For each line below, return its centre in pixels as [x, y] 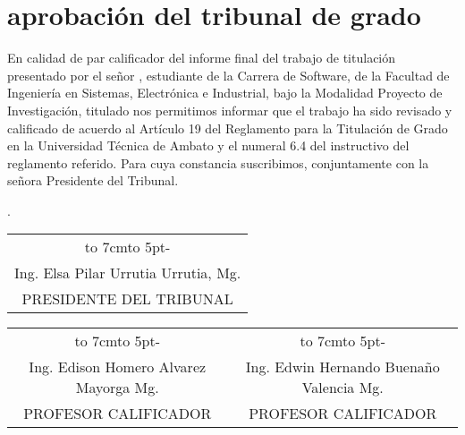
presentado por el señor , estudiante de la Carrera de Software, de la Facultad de [228, 75]
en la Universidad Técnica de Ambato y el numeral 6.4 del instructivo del [208, 145]
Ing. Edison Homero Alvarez [118, 367]
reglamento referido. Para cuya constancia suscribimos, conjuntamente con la [218, 162]
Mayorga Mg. [117, 388]
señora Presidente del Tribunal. [93, 180]
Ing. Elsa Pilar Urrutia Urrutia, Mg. [128, 273]
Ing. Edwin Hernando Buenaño [342, 367]
